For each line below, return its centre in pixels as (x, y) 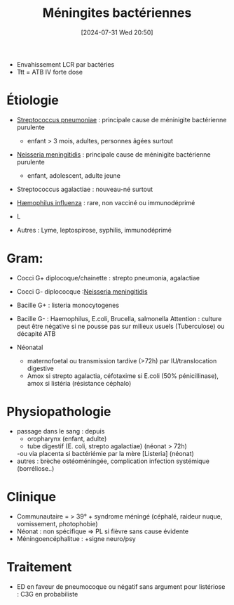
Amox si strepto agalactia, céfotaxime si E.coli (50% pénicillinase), (123, 376)
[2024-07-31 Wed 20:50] (117, 32)
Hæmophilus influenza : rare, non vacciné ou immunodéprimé (106, 202)
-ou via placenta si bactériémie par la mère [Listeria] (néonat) (105, 453)
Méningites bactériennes (117, 13)
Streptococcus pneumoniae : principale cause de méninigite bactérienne (122, 119)
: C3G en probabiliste (47, 594)
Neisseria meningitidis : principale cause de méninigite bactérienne (113, 154)
